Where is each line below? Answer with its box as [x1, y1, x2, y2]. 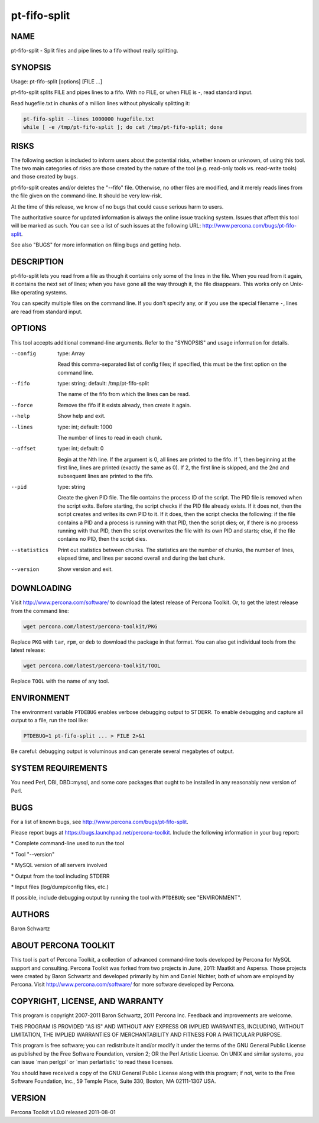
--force [11, 402, 34, 408]
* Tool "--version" [11, 851, 55, 858]
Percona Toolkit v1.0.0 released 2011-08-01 [11, 1108, 116, 1115]
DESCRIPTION [11, 257, 64, 267]
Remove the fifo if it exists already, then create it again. [57, 401, 191, 408]
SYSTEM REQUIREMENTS [11, 763, 108, 774]
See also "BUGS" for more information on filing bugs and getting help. [11, 241, 181, 248]
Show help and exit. [57, 413, 106, 420]
